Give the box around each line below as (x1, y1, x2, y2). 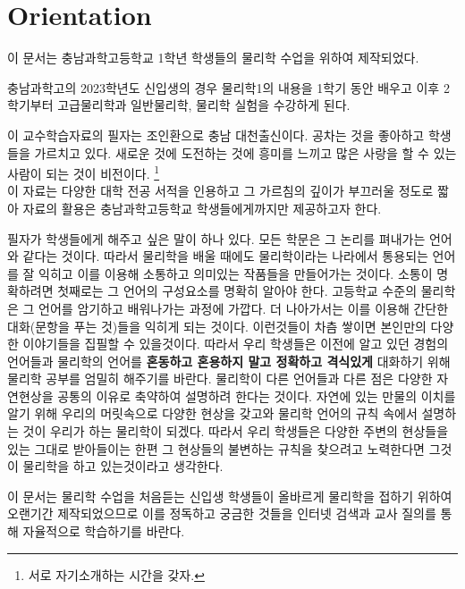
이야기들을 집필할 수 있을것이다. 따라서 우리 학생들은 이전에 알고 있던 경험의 (22, 334, 449, 353)
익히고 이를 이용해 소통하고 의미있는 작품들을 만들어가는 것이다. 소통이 (38, 264, 433, 282)
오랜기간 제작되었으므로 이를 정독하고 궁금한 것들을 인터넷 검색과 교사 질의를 (7, 504, 436, 523)
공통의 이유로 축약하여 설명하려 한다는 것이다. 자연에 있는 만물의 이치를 (57, 386, 456, 405)
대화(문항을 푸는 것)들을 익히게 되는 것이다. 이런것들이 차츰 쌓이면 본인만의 (7, 316, 427, 335)
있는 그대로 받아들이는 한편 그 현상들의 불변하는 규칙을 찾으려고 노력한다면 (7, 439, 425, 458)
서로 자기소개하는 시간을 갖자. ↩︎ (28, 565, 205, 584)
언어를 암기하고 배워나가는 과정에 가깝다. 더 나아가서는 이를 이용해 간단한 (38, 299, 449, 317)
